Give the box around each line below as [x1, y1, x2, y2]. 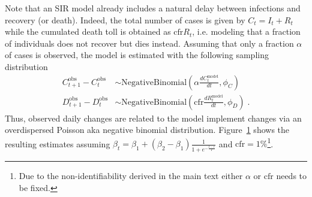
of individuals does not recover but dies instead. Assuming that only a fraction [5, 37, 294, 49]
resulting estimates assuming [5, 137, 110, 150]
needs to [276, 169, 307, 182]
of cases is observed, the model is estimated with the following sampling [5, 49, 269, 61]
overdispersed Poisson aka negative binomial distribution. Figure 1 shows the [5, 123, 290, 136]
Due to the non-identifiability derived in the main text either [19, 169, 243, 182]
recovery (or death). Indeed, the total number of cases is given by [5, 13, 245, 26]
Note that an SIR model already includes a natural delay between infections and [5, 2, 301, 14]
